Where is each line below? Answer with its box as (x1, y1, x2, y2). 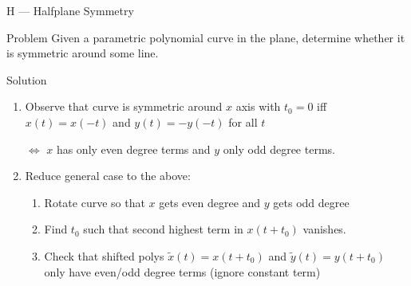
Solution (6, 71, 47, 88)
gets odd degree (273, 194, 350, 210)
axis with (235, 98, 281, 115)
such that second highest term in (83, 221, 243, 237)
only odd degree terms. (223, 140, 335, 157)
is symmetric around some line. (6, 45, 159, 61)
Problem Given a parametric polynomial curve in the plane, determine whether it (6, 29, 405, 45)
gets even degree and (159, 194, 261, 210)
